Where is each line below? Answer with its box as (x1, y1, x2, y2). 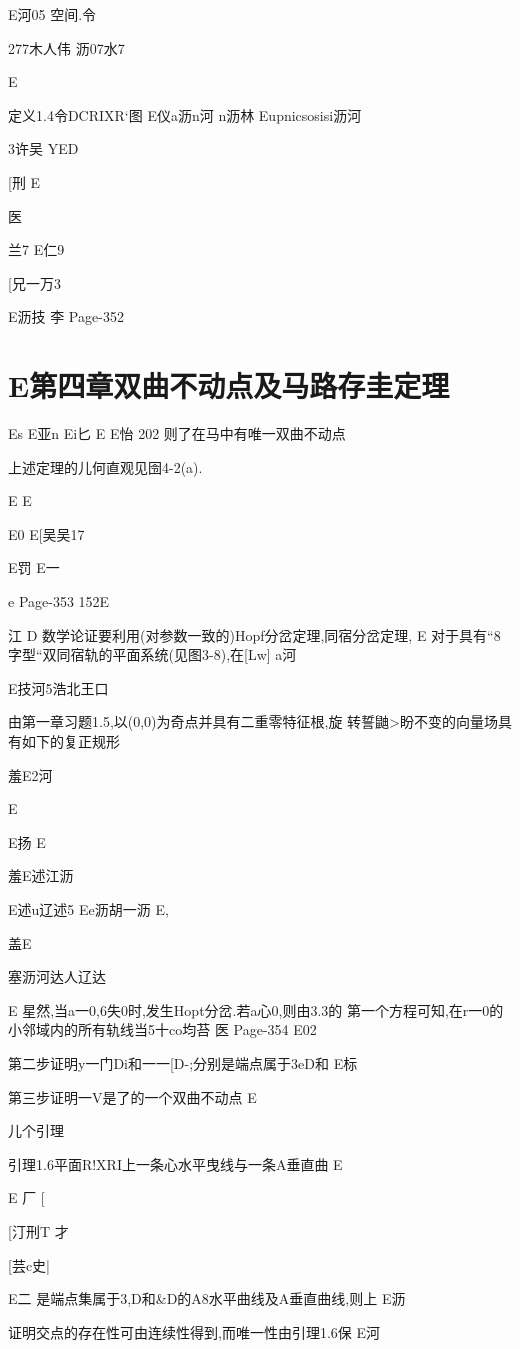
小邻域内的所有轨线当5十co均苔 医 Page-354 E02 (8, 1019, 317, 1040)
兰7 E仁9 (8, 239, 65, 260)
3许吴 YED (8, 138, 79, 159)
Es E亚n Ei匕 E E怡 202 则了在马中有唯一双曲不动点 (8, 423, 346, 444)
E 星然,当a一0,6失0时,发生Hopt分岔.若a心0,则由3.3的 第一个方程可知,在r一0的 (8, 999, 504, 1020)
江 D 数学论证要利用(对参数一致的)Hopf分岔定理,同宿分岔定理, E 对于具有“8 (8, 624, 501, 645)
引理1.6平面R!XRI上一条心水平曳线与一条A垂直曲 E (8, 1153, 343, 1174)
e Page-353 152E (8, 591, 110, 612)
